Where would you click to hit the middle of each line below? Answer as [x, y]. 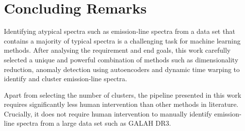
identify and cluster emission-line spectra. [65, 79]
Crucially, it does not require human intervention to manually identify [108, 113]
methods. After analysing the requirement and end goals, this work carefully [117, 50]
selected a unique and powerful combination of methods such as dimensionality [121, 59]
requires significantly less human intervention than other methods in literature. [121, 104]
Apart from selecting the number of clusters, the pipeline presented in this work [123, 95]
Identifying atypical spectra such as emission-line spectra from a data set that [120, 31]
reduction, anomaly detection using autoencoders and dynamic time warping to [122, 69]
